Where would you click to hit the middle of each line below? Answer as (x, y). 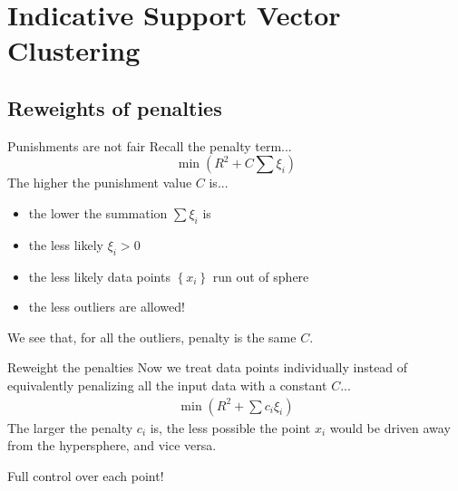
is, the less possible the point (230, 427)
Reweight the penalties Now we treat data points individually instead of (208, 367)
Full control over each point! (86, 475)
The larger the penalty (70, 427)
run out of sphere (261, 276)
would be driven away (390, 427)
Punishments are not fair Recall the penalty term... (150, 145)
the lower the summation (98, 212)
